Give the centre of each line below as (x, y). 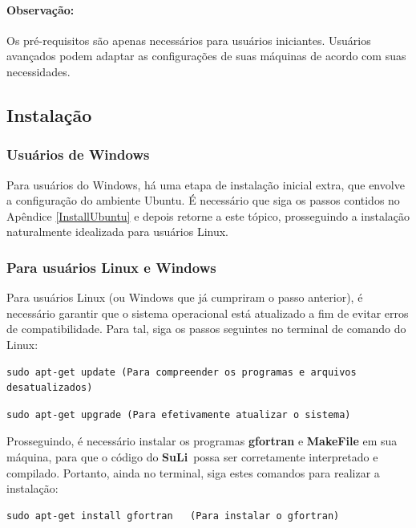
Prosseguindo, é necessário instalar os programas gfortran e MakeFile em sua (202, 441)
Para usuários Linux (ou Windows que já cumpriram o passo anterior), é (185, 297)
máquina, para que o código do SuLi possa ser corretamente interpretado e (192, 456)
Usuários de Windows (78, 154)
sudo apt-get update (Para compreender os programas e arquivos (182, 372)
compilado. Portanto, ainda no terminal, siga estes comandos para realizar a (193, 472)
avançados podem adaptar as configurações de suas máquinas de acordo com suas (206, 56)
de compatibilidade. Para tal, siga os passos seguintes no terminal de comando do (206, 329)
